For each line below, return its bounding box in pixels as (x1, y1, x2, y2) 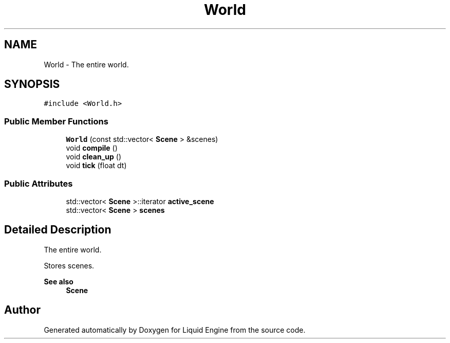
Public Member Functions (4, 116, 108, 127)
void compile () (66, 143, 118, 153)
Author (4, 303, 41, 317)
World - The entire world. (44, 60, 129, 69)
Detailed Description (4, 223, 111, 237)
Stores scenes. (44, 261, 95, 270)
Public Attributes (4, 178, 73, 189)
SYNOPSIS (4, 78, 60, 91)
